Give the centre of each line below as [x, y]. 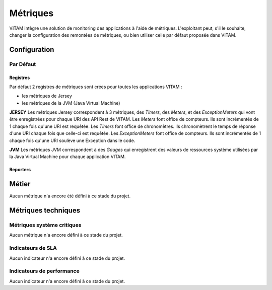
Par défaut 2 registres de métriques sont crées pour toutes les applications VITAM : [96, 87]
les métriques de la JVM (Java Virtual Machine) [71, 103]
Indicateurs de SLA [33, 248]
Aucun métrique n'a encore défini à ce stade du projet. [66, 235]
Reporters [20, 170]
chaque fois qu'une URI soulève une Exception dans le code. [72, 140]
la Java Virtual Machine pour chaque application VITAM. [67, 157]
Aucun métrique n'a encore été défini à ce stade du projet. [70, 196]
